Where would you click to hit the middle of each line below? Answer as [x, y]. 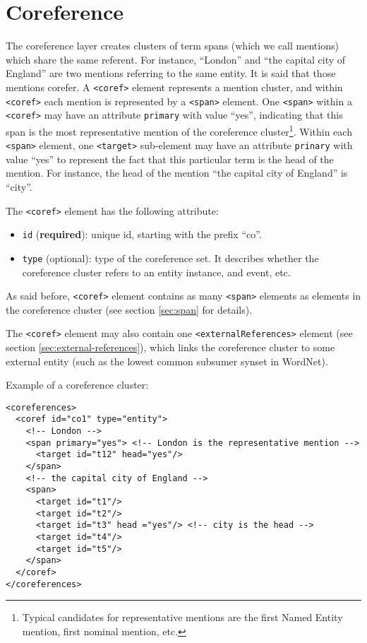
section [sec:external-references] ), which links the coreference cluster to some [170, 347]
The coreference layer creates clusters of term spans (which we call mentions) [172, 46]
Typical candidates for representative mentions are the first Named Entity [182, 617]
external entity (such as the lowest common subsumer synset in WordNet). [167, 361]
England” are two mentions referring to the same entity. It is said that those [171, 73]
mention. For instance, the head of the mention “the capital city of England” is [177, 173]
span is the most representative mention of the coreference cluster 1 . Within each [179, 130]
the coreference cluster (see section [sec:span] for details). [129, 309]
